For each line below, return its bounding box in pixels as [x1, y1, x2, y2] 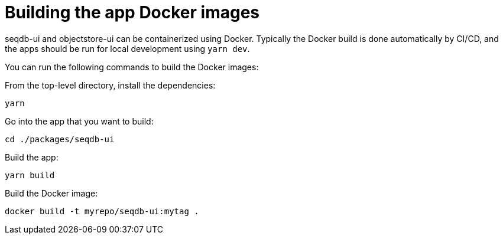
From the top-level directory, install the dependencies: [5, 80, 216, 90]
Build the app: [5, 152, 59, 162]
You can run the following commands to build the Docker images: [5, 61, 259, 72]
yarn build [5, 170, 55, 180]
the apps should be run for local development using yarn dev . [5, 43, 250, 54]
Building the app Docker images [5, 2, 260, 22]
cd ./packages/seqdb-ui [5, 134, 115, 144]
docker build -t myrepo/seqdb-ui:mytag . [5, 206, 199, 216]
